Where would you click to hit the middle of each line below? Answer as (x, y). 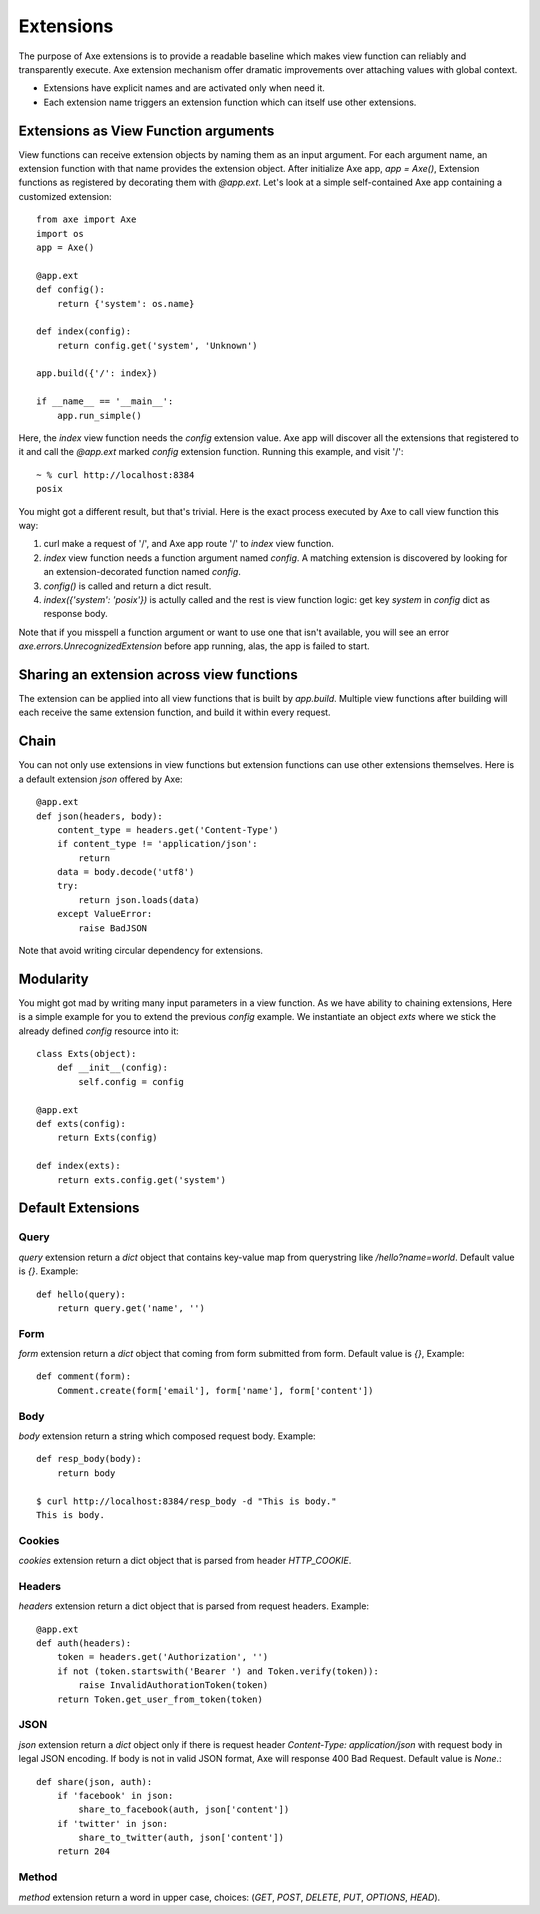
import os (60, 233)
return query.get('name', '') (130, 1308)
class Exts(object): (86, 1054)
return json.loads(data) (139, 899)
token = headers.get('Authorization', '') (162, 1657)
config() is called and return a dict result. (127, 586)
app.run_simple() (99, 415)
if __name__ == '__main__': (105, 401)
